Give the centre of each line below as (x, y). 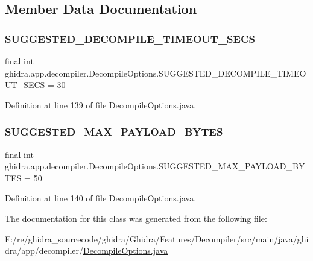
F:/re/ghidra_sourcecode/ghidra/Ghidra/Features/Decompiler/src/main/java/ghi (157, 238)
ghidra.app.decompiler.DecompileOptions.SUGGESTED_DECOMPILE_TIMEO (156, 73)
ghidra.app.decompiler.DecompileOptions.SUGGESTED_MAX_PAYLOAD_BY (155, 166)
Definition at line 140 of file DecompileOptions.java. (101, 198)
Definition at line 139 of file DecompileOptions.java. (101, 105)
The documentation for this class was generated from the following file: (136, 218)
